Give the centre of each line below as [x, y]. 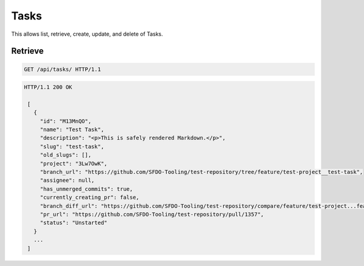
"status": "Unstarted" [73, 223]
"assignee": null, [67, 181]
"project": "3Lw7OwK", [73, 163]
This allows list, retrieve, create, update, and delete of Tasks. [87, 34]
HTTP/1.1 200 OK [48, 87]
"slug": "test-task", [72, 146]
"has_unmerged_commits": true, [86, 189]
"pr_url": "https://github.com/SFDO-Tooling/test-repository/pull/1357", [152, 214]
